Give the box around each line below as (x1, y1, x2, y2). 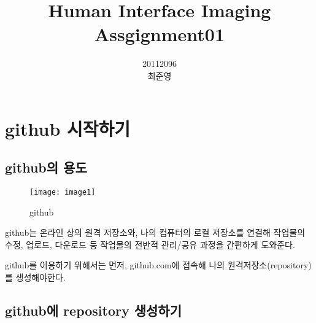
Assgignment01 (94, 21, 225, 47)
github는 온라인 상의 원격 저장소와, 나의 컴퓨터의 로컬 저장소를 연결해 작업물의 (5, 226, 306, 239)
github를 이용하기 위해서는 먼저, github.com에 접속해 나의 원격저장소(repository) (5, 259, 312, 271)
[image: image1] (29, 187, 96, 197)
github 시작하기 (5, 115, 131, 141)
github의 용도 (5, 158, 87, 177)
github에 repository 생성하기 (5, 300, 182, 319)
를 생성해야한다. (5, 270, 66, 283)
